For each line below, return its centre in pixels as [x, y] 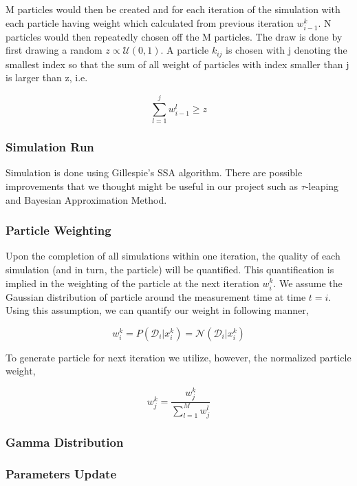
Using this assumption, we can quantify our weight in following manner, [157, 310]
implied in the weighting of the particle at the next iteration [132, 283]
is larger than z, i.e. [47, 77]
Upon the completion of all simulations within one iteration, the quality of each [173, 256]
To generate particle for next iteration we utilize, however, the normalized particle [178, 357]
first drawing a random [54, 50]
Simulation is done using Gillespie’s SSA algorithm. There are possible [154, 172]
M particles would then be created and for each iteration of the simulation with [173, 9]
